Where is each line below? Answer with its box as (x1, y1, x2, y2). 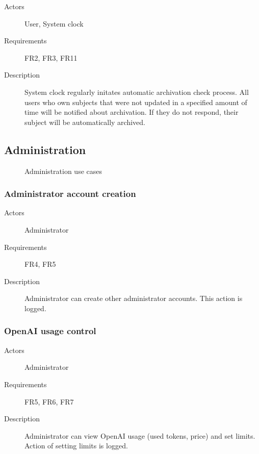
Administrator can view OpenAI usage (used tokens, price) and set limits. (24, 430, 255, 441)
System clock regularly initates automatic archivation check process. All (24, 86, 249, 97)
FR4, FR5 (24, 259, 56, 269)
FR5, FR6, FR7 (24, 396, 74, 407)
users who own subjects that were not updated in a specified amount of (24, 96, 247, 107)
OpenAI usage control (4, 324, 96, 337)
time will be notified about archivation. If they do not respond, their (24, 107, 239, 117)
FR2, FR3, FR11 (24, 52, 77, 63)
